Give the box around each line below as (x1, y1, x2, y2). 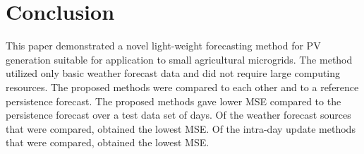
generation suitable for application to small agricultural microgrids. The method (6, 52, 353, 66)
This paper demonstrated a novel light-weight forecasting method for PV (6, 38, 321, 53)
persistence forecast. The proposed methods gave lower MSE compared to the (6, 93, 341, 108)
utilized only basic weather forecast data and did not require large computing (6, 66, 341, 81)
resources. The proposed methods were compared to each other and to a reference (6, 79, 359, 94)
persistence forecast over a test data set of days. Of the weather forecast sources (6, 107, 351, 122)
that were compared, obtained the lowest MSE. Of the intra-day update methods (6, 121, 356, 136)
